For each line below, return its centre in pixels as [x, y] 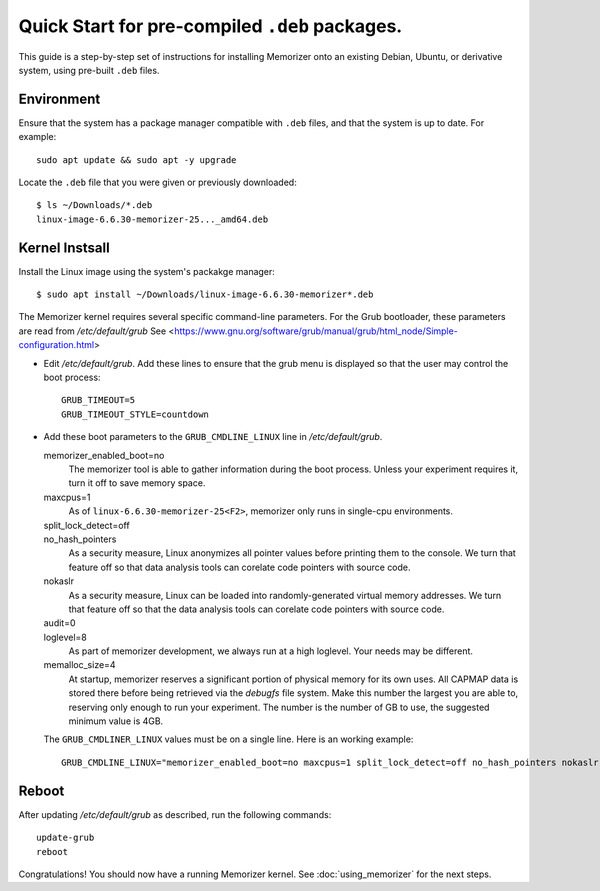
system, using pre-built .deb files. [89, 70]
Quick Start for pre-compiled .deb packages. [210, 26]
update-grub [65, 838]
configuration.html [56, 345]
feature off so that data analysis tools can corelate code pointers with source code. [239, 567]
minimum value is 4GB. [116, 721]
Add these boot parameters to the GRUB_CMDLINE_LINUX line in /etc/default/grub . [213, 437]
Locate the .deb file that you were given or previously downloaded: [157, 182]
